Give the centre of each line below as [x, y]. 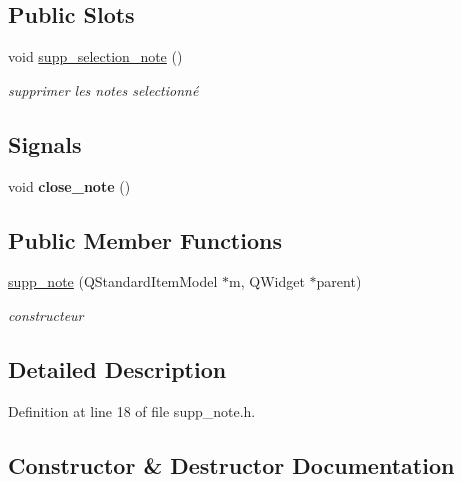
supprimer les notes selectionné [103, 89]
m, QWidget [267, 281]
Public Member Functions [145, 239]
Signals [45, 143]
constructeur [46, 314]
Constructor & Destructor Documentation [231, 464]
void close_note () [69, 185]
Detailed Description [117, 368]
